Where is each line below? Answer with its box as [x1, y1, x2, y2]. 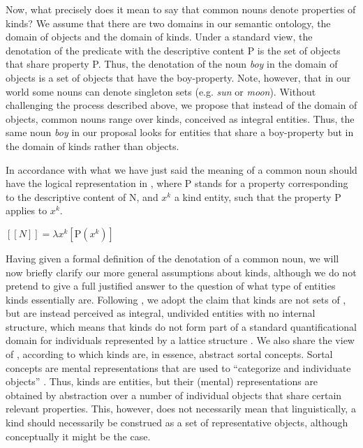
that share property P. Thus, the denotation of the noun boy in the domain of [6, 57, 338, 71]
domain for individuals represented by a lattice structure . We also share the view [6, 333, 355, 348]
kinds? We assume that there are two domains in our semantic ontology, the [6, 15, 331, 30]
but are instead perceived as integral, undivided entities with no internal [6, 306, 316, 320]
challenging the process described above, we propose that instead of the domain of [6, 98, 357, 112]
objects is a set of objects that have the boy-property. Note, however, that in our [6, 70, 351, 84]
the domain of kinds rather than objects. [6, 138, 179, 153]
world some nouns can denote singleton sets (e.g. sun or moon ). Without [6, 84, 316, 98]
